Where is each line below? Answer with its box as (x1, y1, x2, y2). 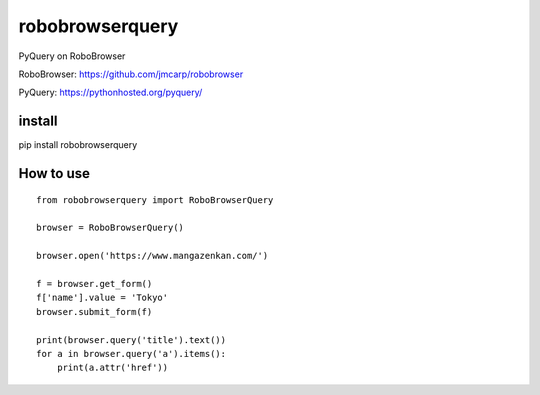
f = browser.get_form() (36, 278, 153, 289)
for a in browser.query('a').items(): (36, 348, 227, 359)
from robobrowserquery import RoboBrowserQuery (36, 194, 274, 205)
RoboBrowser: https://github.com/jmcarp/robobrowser (18, 68, 244, 80)
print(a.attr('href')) (56, 362, 169, 374)
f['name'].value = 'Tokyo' (36, 292, 169, 304)
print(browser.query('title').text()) (36, 334, 227, 345)
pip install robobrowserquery (18, 139, 138, 151)
